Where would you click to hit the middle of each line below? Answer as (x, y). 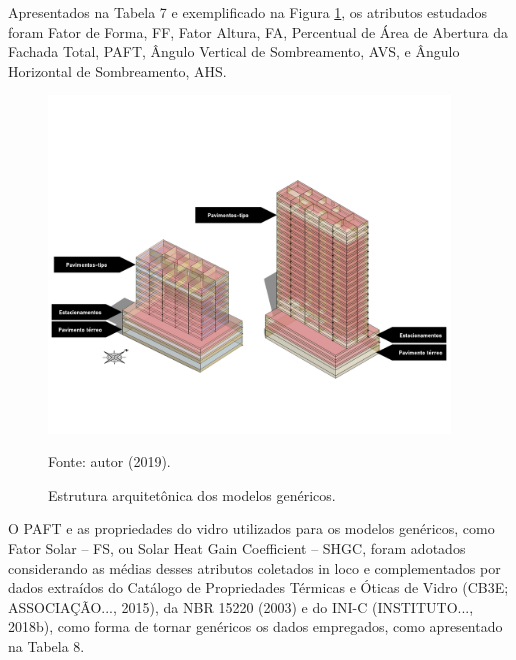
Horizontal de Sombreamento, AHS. (117, 70)
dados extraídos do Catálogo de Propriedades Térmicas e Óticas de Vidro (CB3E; (258, 587)
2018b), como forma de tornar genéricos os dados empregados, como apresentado (255, 626)
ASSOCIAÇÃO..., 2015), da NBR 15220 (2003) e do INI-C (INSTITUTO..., (241, 606)
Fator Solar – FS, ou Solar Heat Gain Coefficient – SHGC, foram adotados (237, 548)
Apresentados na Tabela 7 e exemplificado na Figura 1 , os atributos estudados (248, 12)
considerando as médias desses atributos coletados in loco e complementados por (254, 567)
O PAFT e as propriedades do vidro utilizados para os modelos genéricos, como (251, 528)
